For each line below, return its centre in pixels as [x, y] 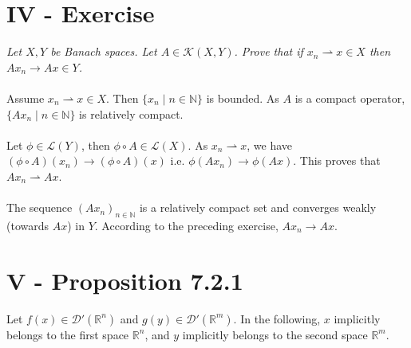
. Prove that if [269, 51]
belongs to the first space [68, 334]
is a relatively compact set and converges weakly [258, 207]
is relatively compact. [131, 113]
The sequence [40, 207]
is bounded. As [243, 98]
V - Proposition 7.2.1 [125, 280]
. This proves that [337, 160]
